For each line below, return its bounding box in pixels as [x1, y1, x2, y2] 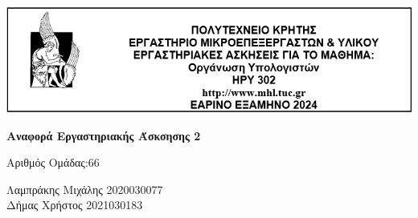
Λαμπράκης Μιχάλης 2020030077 [6, 180, 163, 197]
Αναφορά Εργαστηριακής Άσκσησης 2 [6, 127, 201, 143]
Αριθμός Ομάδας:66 [6, 154, 100, 171]
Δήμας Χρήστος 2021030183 [6, 196, 143, 213]
